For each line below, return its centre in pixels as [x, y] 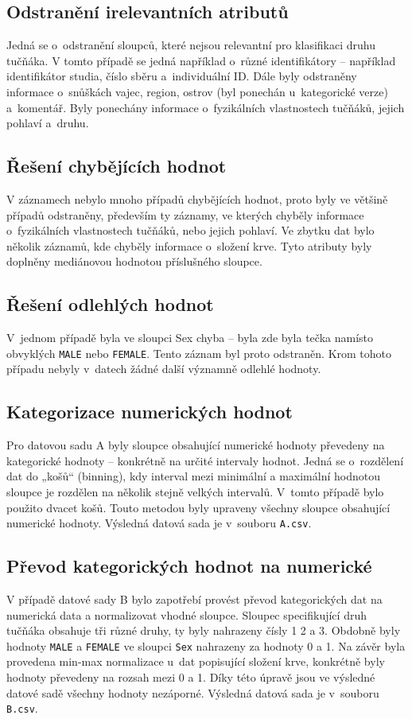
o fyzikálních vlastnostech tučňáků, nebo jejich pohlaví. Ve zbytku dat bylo [190, 230]
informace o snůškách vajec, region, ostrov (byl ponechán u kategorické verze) [197, 91]
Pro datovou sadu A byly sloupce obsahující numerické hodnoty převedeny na [196, 445]
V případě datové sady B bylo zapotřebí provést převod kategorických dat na [194, 599]
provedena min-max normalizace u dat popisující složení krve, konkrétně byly [196, 661]
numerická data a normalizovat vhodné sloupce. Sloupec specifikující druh [187, 614]
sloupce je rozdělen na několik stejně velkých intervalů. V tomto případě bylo [195, 491]
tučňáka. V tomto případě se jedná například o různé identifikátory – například [201, 60]
